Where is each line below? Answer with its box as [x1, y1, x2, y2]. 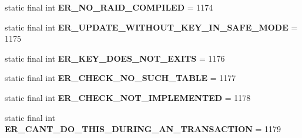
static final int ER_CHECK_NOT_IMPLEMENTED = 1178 [5, 91, 251, 103]
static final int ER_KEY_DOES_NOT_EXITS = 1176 [5, 52, 225, 64]
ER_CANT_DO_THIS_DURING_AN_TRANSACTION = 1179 [5, 123, 281, 135]
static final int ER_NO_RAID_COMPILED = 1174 [5, 1, 213, 13]
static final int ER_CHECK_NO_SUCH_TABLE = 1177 [5, 72, 236, 84]
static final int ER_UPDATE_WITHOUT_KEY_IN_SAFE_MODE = [5, 21, 298, 33]
